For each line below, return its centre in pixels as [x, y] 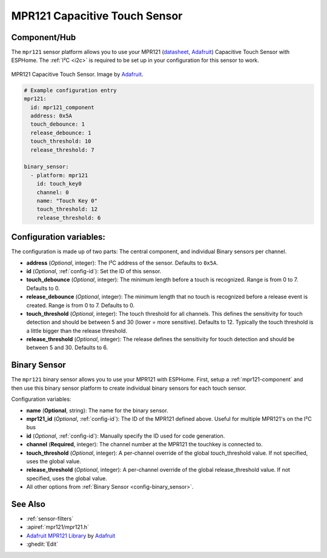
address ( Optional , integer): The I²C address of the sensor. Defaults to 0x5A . [122, 263]
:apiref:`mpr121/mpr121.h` [58, 527]
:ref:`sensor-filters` [50, 519]
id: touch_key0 [59, 184]
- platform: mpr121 [59, 175]
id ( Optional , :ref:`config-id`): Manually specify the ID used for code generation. [126, 436]
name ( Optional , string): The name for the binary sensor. [97, 410]
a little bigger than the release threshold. [77, 330]
